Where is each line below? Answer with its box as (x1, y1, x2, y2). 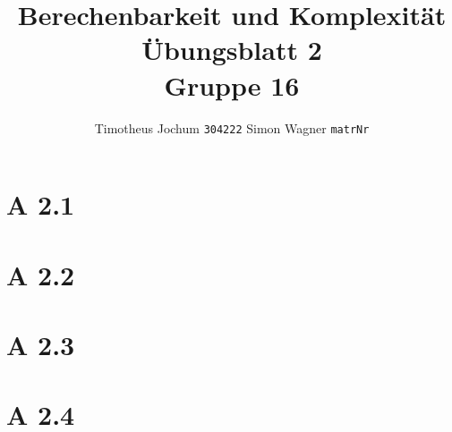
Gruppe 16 (164, 66, 300, 103)
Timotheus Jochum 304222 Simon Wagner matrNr (94, 118, 370, 137)
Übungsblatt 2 (141, 31, 322, 68)
